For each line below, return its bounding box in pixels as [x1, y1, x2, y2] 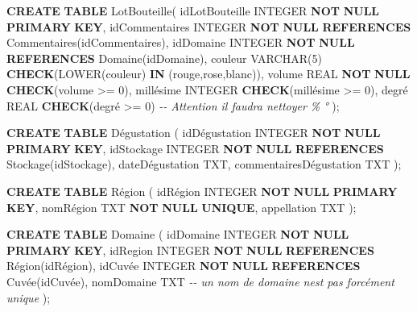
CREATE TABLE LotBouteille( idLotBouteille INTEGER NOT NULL [6, 2, 380, 19]
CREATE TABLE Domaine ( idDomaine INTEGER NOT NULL [6, 226, 349, 243]
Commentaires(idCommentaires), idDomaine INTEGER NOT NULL [6, 34, 355, 51]
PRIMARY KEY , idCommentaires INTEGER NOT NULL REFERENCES [6, 18, 411, 35]
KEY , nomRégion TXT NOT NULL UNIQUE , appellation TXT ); [6, 198, 357, 215]
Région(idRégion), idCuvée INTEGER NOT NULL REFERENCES [6, 257, 361, 274]
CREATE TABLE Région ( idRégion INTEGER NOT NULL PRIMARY [6, 182, 398, 199]
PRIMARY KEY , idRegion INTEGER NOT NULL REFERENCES [6, 241, 374, 258]
